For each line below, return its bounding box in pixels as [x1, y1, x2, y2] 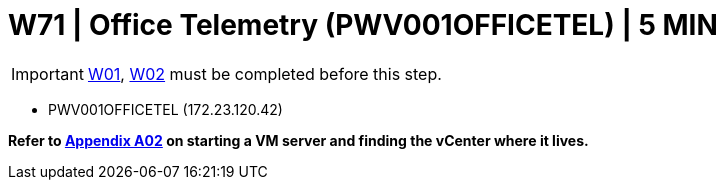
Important [11, 63, 84, 84]
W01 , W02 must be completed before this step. [87, 63, 442, 84]
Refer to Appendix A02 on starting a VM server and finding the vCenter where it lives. [8, 131, 589, 149]
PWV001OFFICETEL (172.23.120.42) [48, 100, 283, 118]
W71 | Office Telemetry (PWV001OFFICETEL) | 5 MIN [8, 8, 718, 42]
